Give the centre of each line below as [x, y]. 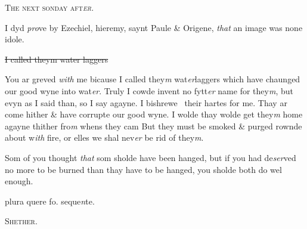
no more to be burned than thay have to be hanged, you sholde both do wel [143, 169]
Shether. [21, 221]
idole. [15, 39]
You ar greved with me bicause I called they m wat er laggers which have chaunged [153, 79]
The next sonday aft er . [49, 7]
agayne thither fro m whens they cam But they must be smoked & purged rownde [153, 126]
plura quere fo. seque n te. [50, 201]
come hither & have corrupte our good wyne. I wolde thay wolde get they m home [154, 114]
